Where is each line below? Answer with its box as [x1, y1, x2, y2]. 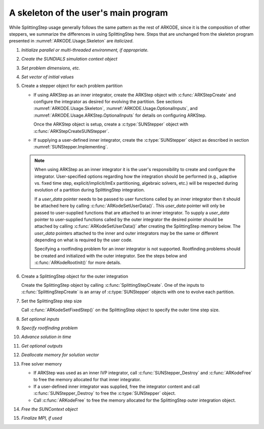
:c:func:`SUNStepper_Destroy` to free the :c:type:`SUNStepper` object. [33, 390, 176, 396]
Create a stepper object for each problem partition [21, 83, 123, 89]
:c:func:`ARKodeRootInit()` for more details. [34, 259, 122, 266]
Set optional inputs [21, 316, 60, 322]
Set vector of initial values [21, 74, 74, 80]
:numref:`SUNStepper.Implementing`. [33, 144, 109, 150]
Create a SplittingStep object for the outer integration [21, 273, 129, 279]
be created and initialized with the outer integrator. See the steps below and [34, 253, 187, 258]
